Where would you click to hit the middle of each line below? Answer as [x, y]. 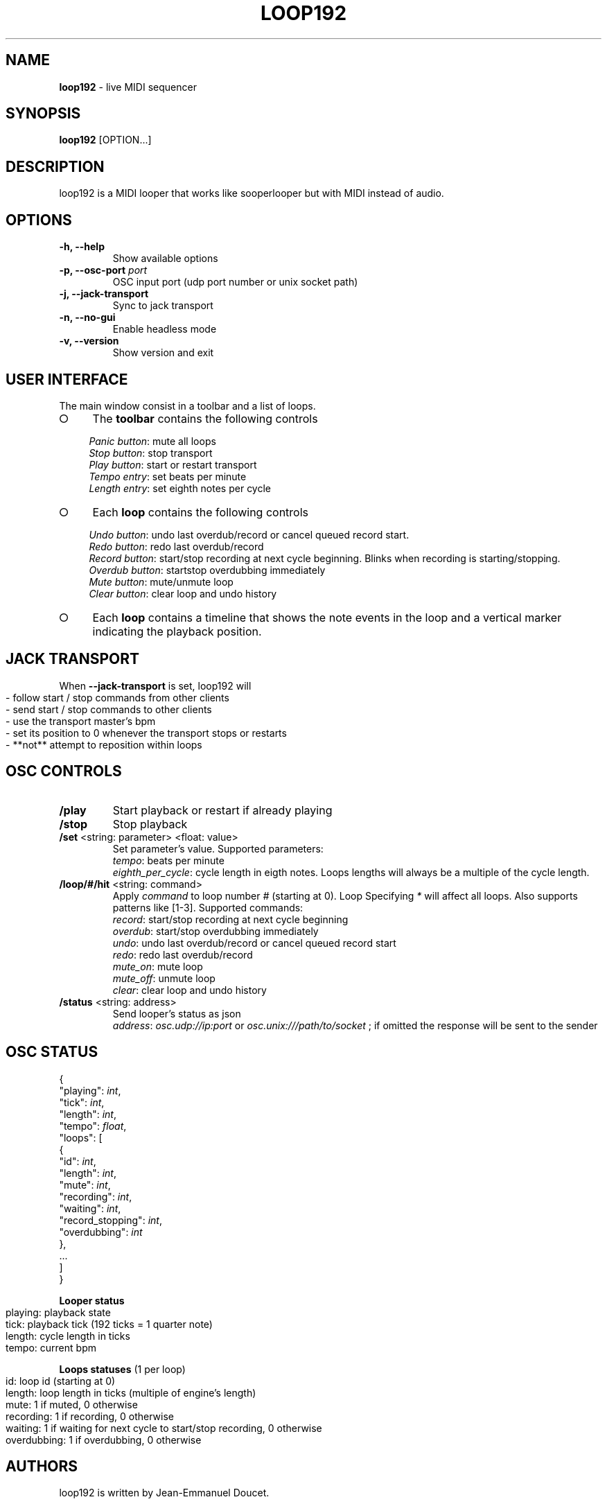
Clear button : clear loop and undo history [183, 593]
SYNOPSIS [43, 114]
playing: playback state [58, 1312]
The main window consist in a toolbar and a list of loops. [187, 405]
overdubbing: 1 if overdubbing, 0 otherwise [104, 1440]
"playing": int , [90, 1090]
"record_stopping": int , [111, 1220]
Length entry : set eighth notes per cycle [180, 488]
